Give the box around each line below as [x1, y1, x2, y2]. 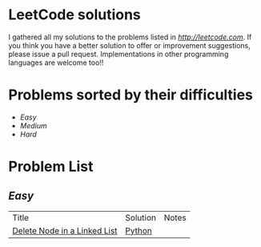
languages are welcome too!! [8, 58, 104, 67]
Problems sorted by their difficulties [8, 86, 254, 104]
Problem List [8, 158, 94, 176]
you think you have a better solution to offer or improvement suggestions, [8, 40, 251, 50]
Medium [19, 120, 48, 130]
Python [125, 225, 152, 236]
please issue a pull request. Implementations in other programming [8, 49, 229, 59]
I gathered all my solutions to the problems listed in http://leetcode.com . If [8, 32, 252, 42]
